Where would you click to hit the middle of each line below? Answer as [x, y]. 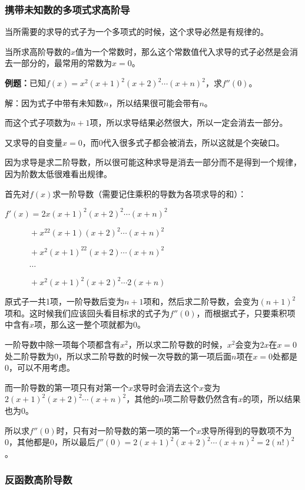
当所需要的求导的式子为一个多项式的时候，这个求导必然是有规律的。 [137, 32]
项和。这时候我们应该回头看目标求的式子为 [87, 313]
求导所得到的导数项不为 [246, 430]
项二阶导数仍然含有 [201, 399]
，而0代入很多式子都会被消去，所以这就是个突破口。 [183, 142]
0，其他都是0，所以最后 [50, 442]
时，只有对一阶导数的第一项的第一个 [126, 430]
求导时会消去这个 [166, 387]
